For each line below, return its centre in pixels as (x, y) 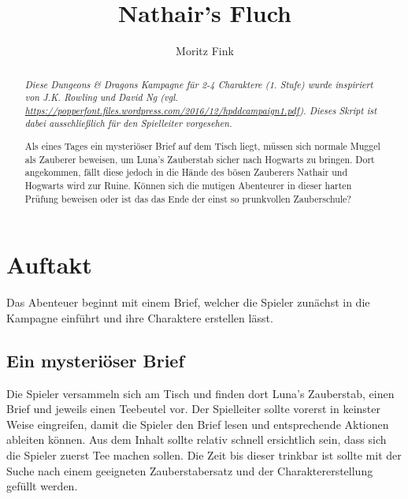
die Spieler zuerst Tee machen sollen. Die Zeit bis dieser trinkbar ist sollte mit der (204, 455)
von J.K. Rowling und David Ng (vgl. (101, 97)
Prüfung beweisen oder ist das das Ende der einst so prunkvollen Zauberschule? (188, 198)
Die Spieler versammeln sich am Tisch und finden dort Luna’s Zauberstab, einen (200, 393)
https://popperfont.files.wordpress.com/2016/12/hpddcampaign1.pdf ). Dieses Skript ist (201, 110)
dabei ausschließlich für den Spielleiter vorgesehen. (128, 123)
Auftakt (49, 264)
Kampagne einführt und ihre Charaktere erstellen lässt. (140, 317)
